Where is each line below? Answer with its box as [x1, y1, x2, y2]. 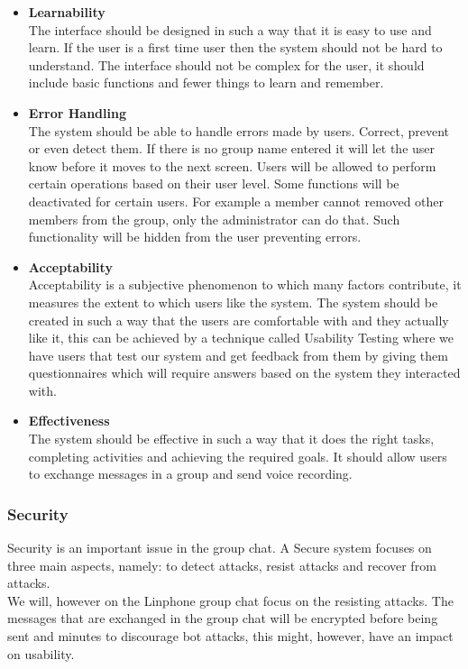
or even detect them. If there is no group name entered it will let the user [28, 139, 436, 158]
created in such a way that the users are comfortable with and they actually [28, 310, 449, 329]
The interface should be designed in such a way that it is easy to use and [28, 20, 432, 39]
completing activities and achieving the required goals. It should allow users [28, 446, 447, 465]
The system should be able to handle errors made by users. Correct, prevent [28, 121, 449, 140]
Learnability [28, 3, 106, 21]
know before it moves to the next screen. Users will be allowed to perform [28, 156, 436, 175]
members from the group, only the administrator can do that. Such [28, 209, 400, 228]
